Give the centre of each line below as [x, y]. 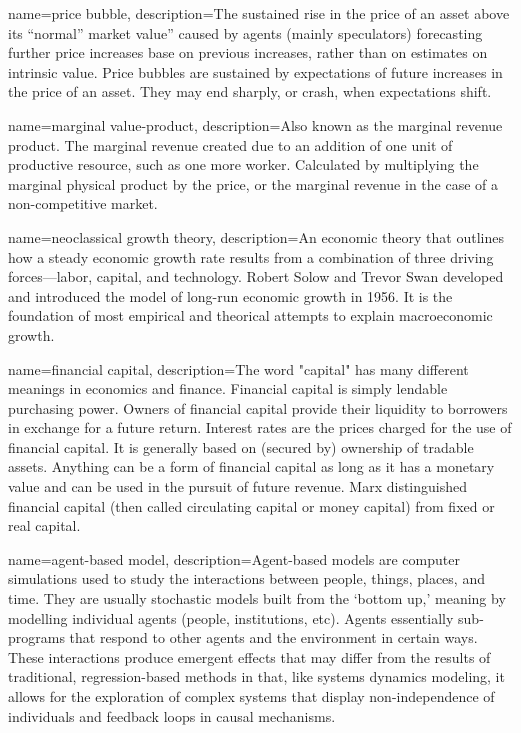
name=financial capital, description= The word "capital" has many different [238, 368]
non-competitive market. [83, 203]
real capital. [44, 525]
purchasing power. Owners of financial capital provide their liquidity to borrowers [258, 407]
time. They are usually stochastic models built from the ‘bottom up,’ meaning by [257, 598]
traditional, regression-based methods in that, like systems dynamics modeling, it [256, 676]
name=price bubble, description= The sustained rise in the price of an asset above [259, 13]
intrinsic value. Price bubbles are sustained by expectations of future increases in [255, 71]
